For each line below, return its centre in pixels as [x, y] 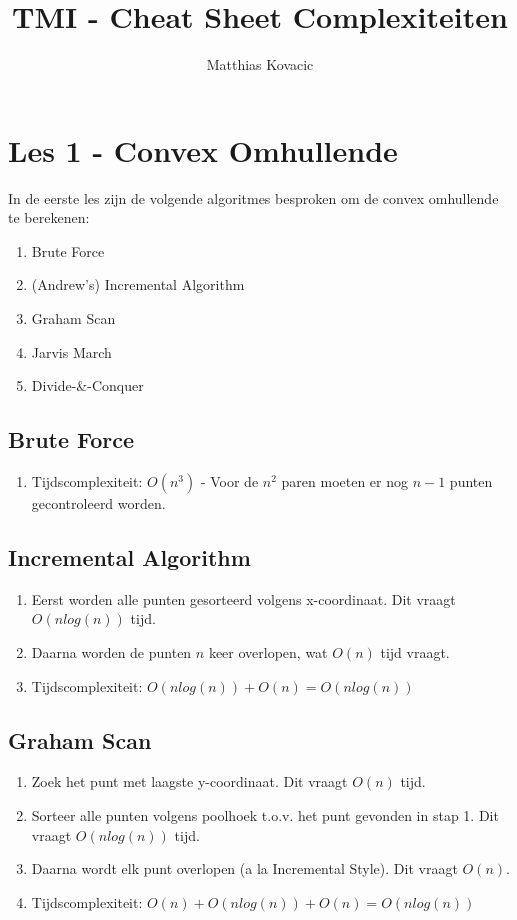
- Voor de [229, 481]
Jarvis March [71, 351]
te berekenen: [49, 217]
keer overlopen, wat [268, 652]
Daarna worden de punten [111, 652]
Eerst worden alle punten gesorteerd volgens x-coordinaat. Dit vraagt [243, 598]
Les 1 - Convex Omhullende [203, 149]
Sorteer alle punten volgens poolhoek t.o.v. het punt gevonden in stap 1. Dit [265, 814]
